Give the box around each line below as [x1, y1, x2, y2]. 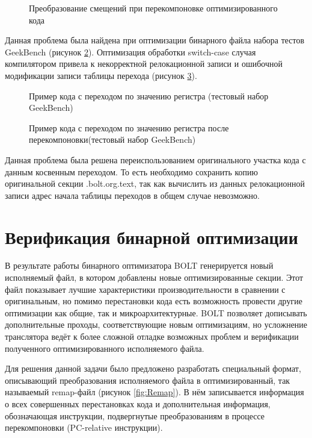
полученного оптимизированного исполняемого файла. [5, 342, 204, 354]
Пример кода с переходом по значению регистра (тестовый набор [29, 89, 269, 102]
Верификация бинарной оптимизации [5, 224, 298, 249]
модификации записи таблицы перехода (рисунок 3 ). [5, 69, 197, 81]
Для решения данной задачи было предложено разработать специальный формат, [5, 362, 301, 375]
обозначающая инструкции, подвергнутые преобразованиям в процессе [5, 409, 265, 422]
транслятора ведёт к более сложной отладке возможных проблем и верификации [5, 330, 299, 342]
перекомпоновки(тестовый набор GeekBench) [29, 133, 196, 146]
